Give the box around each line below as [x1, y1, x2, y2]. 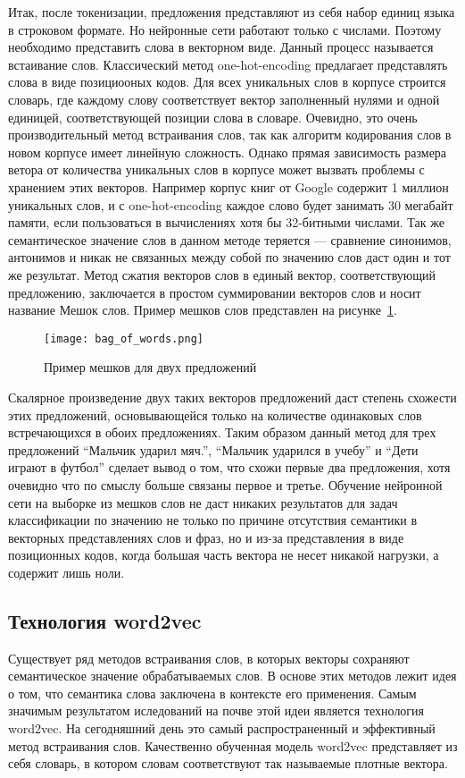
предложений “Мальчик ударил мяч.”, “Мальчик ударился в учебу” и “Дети [8, 440, 419, 459]
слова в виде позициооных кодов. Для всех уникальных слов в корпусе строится [8, 72, 446, 91]
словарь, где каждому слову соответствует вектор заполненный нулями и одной [8, 89, 440, 108]
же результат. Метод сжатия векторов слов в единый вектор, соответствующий [8, 265, 436, 283]
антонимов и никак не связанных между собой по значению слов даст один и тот [8, 248, 451, 266]
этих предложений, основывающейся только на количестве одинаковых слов [8, 405, 422, 424]
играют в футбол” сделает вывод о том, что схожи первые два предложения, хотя [8, 458, 451, 477]
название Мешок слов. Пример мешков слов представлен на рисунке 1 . [8, 300, 397, 319]
